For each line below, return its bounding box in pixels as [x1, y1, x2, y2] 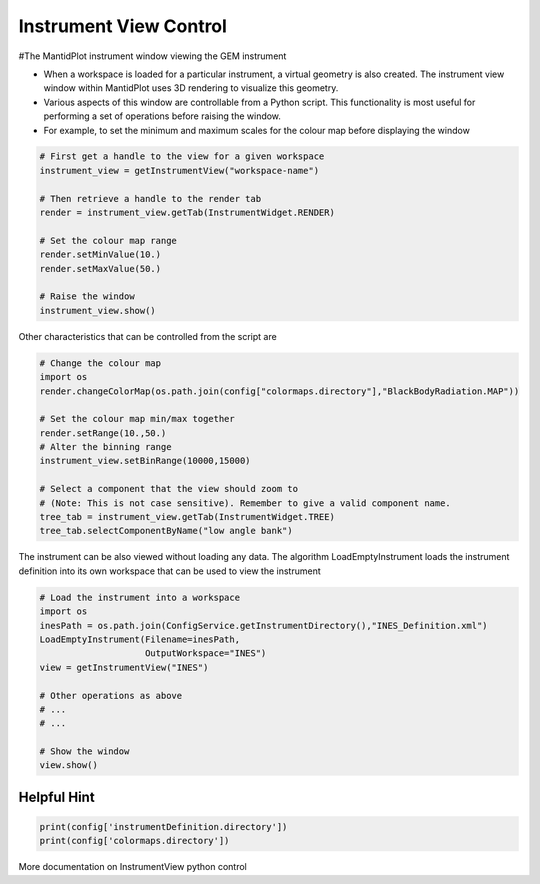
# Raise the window [39, 291, 135, 302]
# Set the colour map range [39, 235, 177, 246]
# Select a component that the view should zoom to [39, 483, 299, 495]
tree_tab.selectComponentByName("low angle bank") [39, 525, 294, 537]
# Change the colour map [39, 357, 162, 369]
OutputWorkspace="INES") [145, 648, 267, 659]
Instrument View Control [18, 15, 227, 37]
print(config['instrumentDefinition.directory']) [39, 821, 288, 833]
